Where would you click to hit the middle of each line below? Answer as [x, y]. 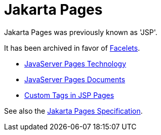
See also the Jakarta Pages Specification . [73, 111]
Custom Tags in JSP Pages [69, 95]
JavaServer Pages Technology [75, 63]
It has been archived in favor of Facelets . [72, 48]
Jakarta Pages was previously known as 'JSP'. [81, 32]
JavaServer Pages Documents [75, 79]
